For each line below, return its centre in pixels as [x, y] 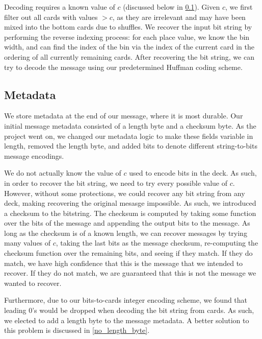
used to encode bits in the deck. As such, [193, 173]
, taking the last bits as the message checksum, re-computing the [157, 243]
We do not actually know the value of [63, 173]
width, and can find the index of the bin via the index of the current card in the [129, 47]
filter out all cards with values [51, 17]
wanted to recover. [33, 283]
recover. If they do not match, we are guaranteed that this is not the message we [130, 273]
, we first [239, 7]
